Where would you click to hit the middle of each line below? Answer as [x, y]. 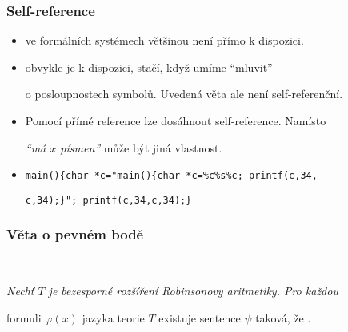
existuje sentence [200, 317]
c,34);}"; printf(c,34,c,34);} [108, 200]
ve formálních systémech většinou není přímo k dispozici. [164, 40]
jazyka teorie [113, 317]
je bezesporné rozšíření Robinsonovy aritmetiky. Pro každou [193, 291]
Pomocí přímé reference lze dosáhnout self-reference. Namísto [176, 121]
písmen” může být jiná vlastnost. [141, 147]
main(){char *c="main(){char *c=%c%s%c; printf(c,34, [171, 176]
